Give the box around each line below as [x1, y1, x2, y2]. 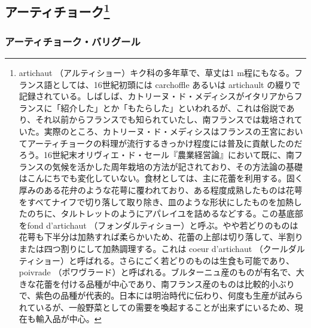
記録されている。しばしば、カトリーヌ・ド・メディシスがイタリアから [19, 90, 294, 102]
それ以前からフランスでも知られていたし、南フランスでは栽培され [35, 113, 294, 126]
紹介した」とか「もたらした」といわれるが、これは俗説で [60, 101, 286, 114]
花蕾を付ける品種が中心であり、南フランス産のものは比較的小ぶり [35, 277, 295, 290]
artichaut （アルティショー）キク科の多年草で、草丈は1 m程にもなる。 [19, 66, 294, 78]
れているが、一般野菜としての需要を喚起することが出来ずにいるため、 [19, 300, 295, 313]
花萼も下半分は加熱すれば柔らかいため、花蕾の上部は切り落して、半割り [19, 230, 303, 243]
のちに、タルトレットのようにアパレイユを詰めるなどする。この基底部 [27, 207, 303, 220]
